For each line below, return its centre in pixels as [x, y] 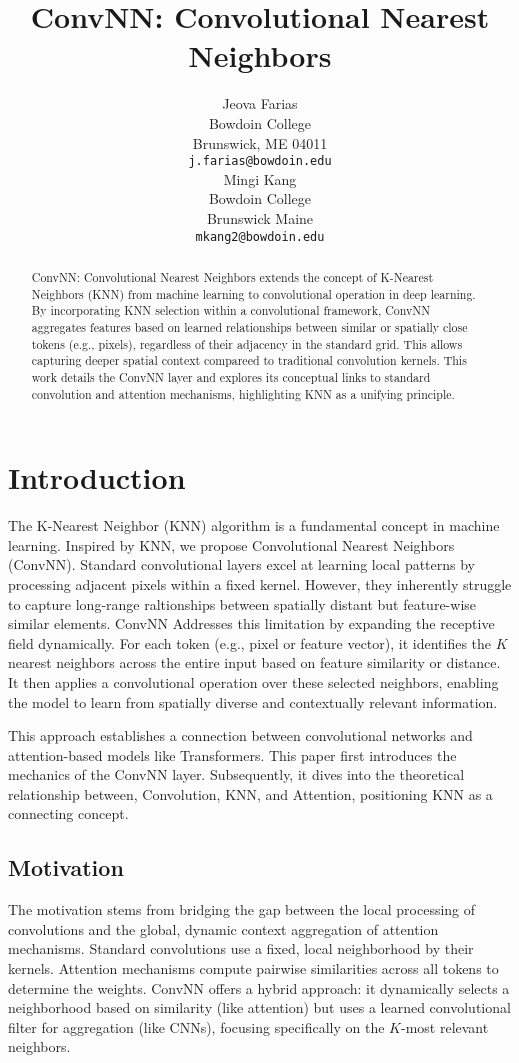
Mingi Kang [260, 178]
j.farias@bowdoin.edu [260, 161]
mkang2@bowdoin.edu [260, 236]
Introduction [97, 477]
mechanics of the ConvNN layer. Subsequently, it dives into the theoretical [236, 774]
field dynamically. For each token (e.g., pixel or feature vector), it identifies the [250, 642]
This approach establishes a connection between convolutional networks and [240, 735]
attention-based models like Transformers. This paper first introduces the [232, 754]
